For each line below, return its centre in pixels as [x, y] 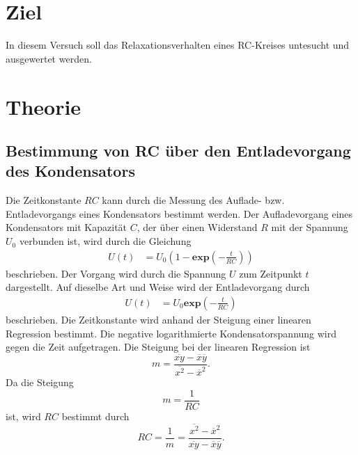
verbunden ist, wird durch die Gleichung [105, 241]
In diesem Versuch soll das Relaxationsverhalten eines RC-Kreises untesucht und [178, 45]
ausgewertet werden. [49, 58]
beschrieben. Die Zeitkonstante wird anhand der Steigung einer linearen [158, 319]
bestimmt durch [95, 416]
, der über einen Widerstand [197, 227]
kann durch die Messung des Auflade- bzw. [193, 200]
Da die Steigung [40, 382]
